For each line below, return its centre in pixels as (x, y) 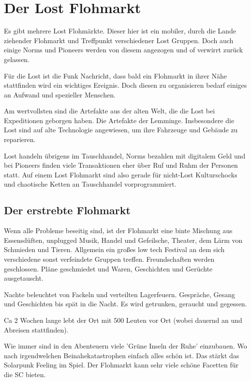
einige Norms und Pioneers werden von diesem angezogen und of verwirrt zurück (124, 50)
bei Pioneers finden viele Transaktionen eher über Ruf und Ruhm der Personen (121, 165)
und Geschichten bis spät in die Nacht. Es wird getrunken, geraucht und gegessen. (125, 304)
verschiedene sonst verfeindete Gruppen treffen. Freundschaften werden (109, 259)
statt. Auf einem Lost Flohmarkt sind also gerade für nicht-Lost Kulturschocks (121, 174)
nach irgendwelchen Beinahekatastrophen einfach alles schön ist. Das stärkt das (122, 355)
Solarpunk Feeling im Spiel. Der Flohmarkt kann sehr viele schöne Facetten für (121, 365)
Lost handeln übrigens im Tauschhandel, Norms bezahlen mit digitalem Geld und (125, 155)
